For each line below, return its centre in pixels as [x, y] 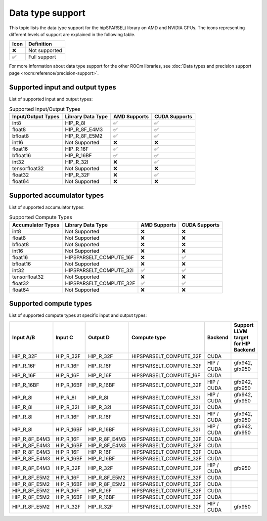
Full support [42, 57]
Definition [40, 44]
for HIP [242, 344]
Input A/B [23, 337]
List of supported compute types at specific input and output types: [78, 315]
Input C [65, 337]
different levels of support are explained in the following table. [72, 34]
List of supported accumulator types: [47, 207]
